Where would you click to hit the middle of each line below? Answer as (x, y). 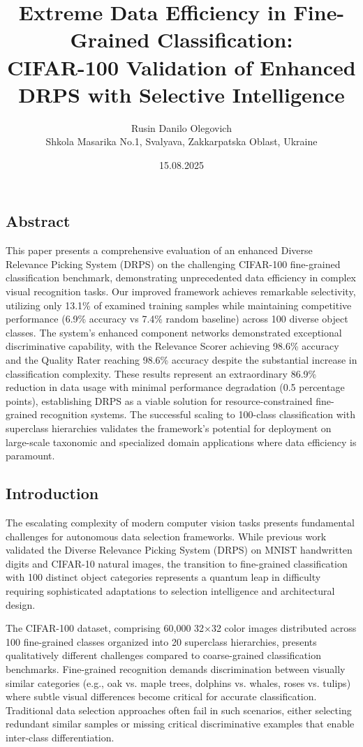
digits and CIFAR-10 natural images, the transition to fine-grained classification (177, 563)
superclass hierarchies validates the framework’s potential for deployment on (169, 428)
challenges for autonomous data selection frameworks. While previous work (166, 536)
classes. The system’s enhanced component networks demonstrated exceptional (174, 332)
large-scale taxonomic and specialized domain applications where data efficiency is (181, 442)
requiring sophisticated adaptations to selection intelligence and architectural (170, 590)
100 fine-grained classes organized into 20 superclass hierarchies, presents (161, 641)
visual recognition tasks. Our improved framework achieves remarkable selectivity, (181, 291)
